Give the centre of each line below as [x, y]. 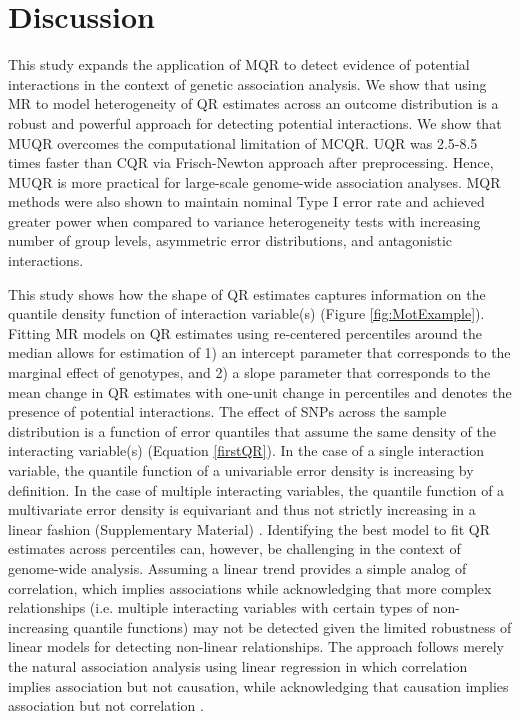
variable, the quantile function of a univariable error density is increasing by [241, 470]
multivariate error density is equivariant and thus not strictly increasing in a [242, 509]
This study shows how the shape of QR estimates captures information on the [247, 293]
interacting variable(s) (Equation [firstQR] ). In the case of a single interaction [246, 450]
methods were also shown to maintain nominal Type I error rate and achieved [246, 201]
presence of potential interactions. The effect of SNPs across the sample [227, 411]
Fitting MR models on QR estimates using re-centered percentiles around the [245, 332]
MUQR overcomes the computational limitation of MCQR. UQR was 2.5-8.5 [243, 142]
